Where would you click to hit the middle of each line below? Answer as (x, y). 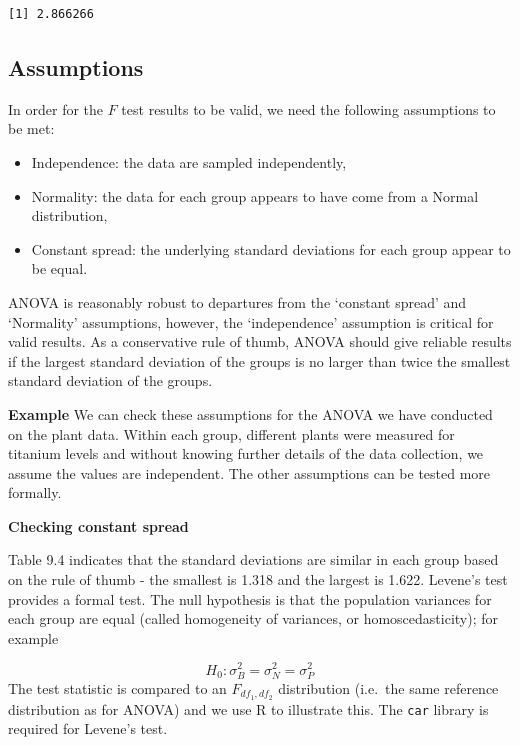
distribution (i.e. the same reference (388, 687)
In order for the (56, 108)
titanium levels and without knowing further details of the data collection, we (246, 453)
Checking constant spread (98, 525)
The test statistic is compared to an (117, 687)
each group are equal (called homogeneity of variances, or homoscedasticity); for (253, 618)
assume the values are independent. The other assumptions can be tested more (249, 472)
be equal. (59, 268)
